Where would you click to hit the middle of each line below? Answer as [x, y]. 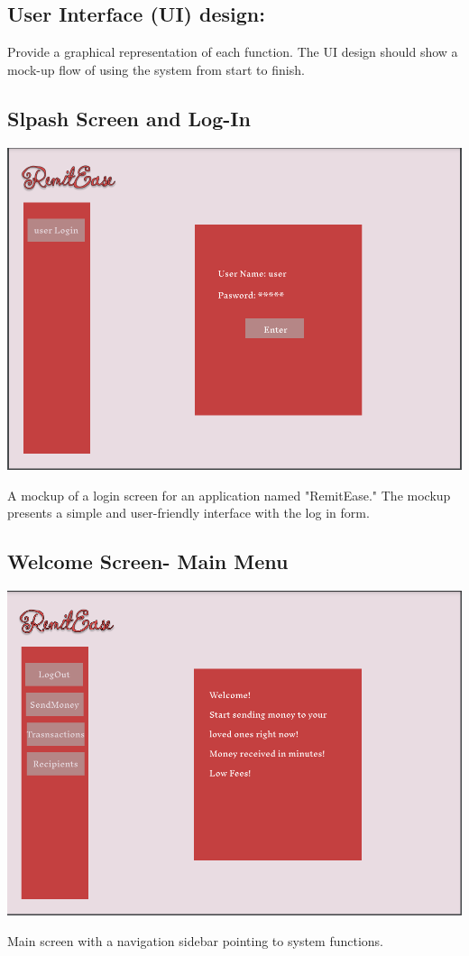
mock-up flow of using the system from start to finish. [156, 69]
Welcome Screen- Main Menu [148, 561]
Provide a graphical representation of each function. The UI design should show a [233, 52]
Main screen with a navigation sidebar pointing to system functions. [195, 941]
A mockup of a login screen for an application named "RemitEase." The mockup [229, 495]
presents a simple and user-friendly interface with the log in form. [189, 513]
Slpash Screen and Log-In [129, 118]
